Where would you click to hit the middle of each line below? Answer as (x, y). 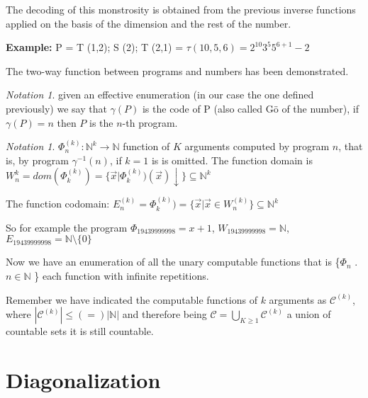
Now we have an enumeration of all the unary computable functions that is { (173, 262)
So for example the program (67, 227)
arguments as (298, 299)
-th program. (150, 122)
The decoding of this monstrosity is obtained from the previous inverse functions (181, 9)
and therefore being (165, 314)
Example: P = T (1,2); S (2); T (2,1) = (95, 47)
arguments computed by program (257, 146)
